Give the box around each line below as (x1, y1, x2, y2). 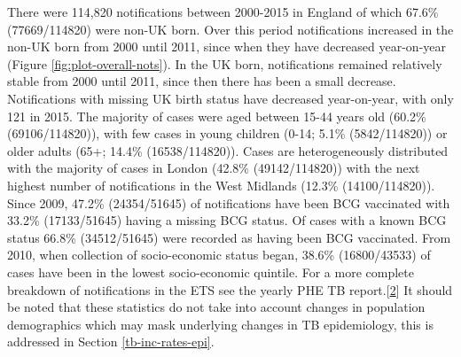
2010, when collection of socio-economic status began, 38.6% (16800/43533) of (7, 245, 431, 264)
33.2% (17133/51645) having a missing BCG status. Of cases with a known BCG (7, 211, 447, 229)
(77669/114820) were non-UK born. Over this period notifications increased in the (7, 19, 454, 38)
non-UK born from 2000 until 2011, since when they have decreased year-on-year (7, 37, 446, 56)
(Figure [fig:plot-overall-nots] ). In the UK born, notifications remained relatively (7, 54, 442, 73)
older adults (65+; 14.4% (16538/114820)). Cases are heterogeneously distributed (7, 141, 449, 159)
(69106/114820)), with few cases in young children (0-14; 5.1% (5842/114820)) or (7, 124, 448, 143)
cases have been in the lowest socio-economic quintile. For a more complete (7, 262, 414, 281)
